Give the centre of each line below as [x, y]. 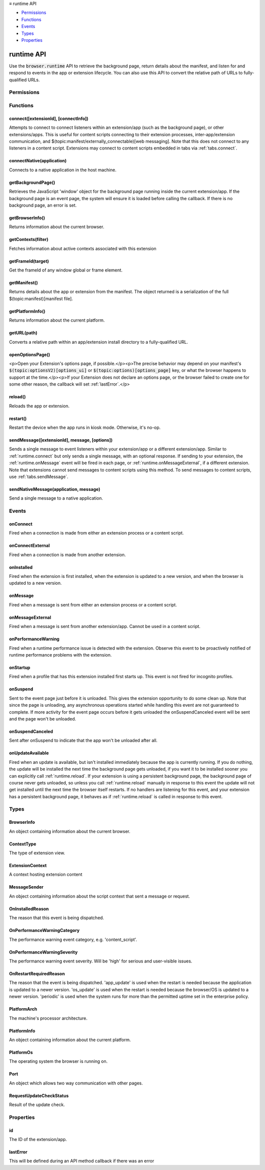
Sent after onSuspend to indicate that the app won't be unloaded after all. [83, 741]
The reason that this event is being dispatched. [56, 918]
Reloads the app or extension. [39, 406]
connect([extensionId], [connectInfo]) [49, 119]
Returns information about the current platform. [57, 320]
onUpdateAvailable [29, 753]
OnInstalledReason [29, 909]
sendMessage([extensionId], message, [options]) [61, 440]
